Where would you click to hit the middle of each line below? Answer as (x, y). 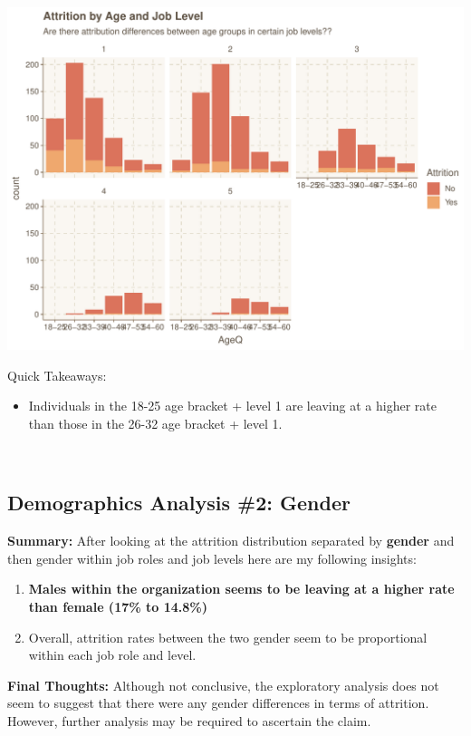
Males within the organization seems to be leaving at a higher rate (241, 589)
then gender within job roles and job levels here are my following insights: (212, 558)
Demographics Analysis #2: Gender (179, 503)
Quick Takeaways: (57, 375)
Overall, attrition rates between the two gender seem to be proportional (228, 637)
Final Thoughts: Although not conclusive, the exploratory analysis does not (223, 685)
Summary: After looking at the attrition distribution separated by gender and (231, 541)
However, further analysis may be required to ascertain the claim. (189, 720)
